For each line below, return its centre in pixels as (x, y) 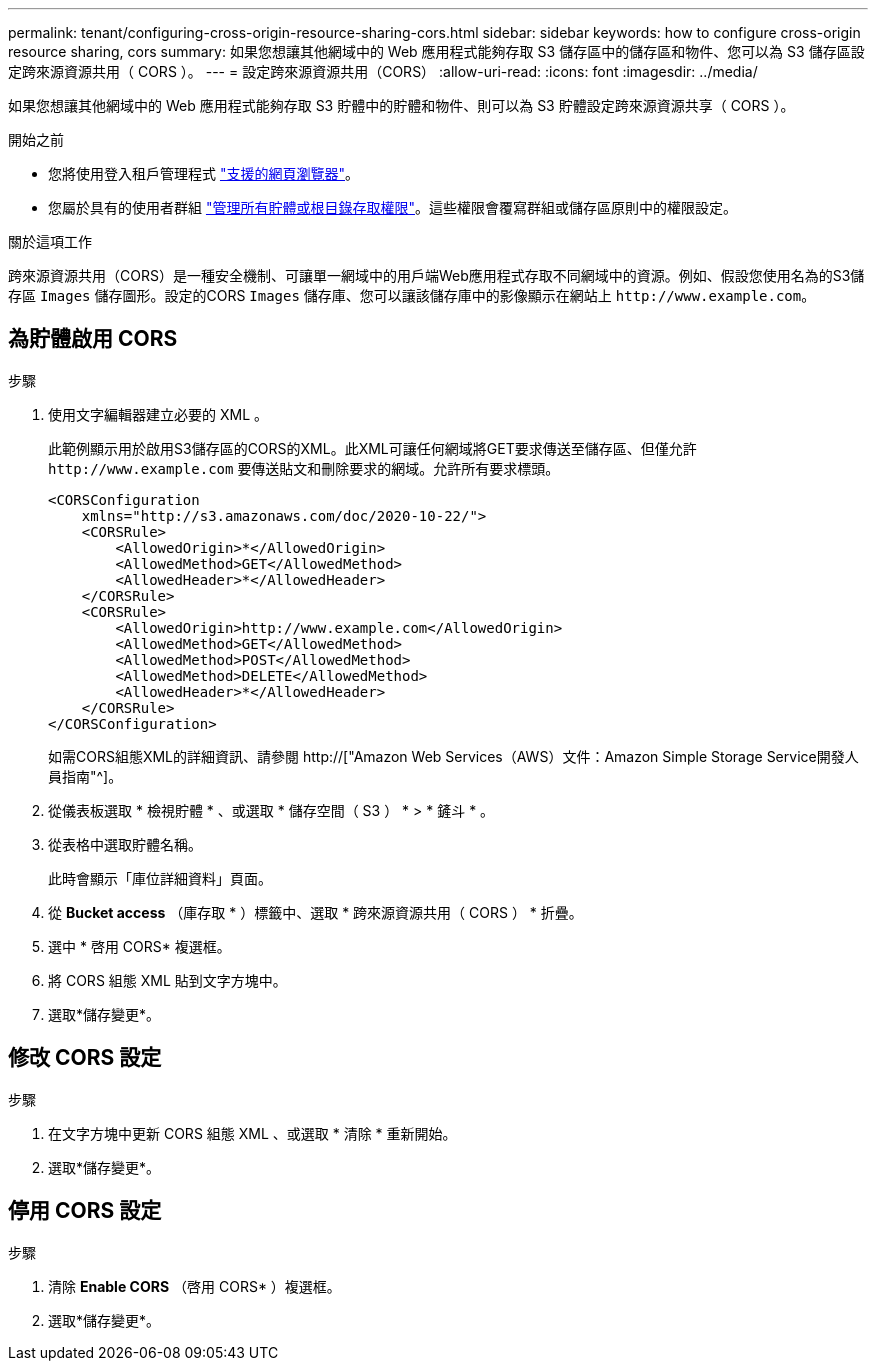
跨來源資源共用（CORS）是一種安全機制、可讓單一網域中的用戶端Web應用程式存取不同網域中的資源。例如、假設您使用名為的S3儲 (436, 275)
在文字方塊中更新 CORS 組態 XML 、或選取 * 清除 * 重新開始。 (252, 1133)
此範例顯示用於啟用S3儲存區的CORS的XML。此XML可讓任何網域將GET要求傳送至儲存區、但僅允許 (372, 448)
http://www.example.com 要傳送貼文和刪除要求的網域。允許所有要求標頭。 (304, 468)
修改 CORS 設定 (85, 1058)
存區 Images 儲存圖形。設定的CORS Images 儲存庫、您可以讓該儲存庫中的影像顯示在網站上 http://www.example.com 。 (412, 295)
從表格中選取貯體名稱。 (125, 844)
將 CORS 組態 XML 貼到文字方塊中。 (167, 980)
